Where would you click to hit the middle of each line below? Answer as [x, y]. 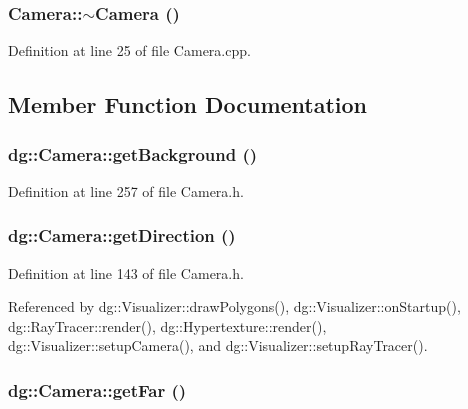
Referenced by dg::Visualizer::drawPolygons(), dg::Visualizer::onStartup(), [234, 306]
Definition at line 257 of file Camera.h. [126, 190]
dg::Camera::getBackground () [133, 153]
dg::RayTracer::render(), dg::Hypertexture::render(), [167, 325]
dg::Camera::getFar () [97, 389]
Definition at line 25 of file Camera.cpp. [129, 50]
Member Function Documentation [188, 104]
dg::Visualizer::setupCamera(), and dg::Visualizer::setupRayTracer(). [218, 345]
